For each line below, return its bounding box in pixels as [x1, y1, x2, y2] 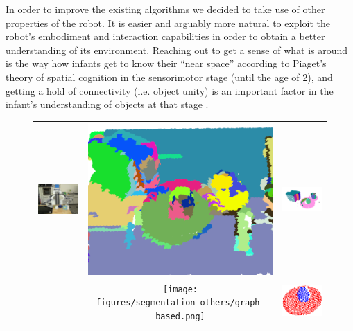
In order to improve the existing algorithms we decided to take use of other [6, 2, 325, 16]
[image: [162, 284, 198, 294]
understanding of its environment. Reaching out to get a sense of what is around [6, 42, 348, 57]
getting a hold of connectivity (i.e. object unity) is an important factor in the [6, 83, 334, 98]
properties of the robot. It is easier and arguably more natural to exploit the [6, 15, 330, 30]
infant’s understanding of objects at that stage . [6, 97, 209, 111]
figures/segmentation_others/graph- [96, 298, 265, 308]
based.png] [155, 312, 205, 322]
